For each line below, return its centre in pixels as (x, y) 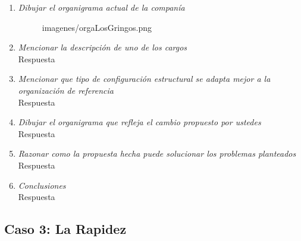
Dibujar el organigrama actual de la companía (101, 7)
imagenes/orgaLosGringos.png (97, 27)
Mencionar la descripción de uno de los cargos (103, 47)
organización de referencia (66, 90)
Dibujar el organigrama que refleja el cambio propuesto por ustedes (139, 122)
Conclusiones (42, 185)
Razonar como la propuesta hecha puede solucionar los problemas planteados (157, 153)
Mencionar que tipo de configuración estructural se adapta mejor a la (144, 79)
